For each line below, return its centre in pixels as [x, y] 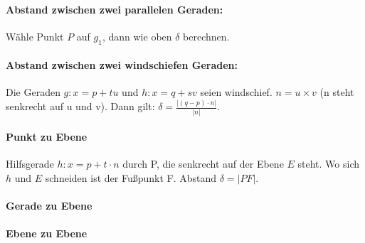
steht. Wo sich [328, 164]
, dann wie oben [137, 36]
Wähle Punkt [35, 36]
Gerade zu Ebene [49, 206]
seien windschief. [236, 92]
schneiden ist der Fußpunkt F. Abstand [131, 178]
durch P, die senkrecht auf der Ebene [203, 164]
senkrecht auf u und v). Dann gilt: [80, 106]
